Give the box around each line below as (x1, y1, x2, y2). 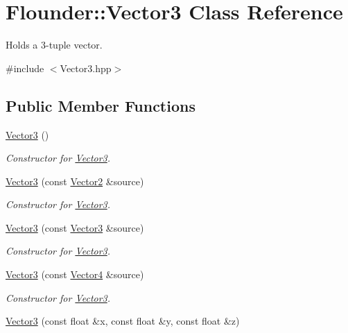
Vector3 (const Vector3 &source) (6, 220, 144, 234)
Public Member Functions (6, 94, 195, 116)
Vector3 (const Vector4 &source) (6, 267, 144, 282)
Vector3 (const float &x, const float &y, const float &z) (6, 314, 240, 328)
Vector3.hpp (60, 60, 112, 75)
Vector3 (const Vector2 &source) (6, 173, 144, 188)
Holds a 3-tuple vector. (6, 37, 103, 52)
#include (6, 60, 44, 75)
